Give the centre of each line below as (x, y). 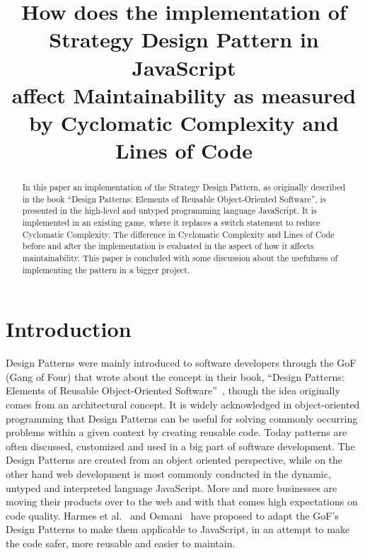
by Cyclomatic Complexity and (184, 122)
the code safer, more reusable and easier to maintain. (121, 543)
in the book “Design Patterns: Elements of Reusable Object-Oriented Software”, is (174, 199)
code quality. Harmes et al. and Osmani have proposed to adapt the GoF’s (172, 515)
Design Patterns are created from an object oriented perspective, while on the (174, 460)
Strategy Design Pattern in (184, 39)
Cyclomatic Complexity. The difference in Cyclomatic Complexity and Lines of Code (178, 234)
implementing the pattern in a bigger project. (106, 269)
